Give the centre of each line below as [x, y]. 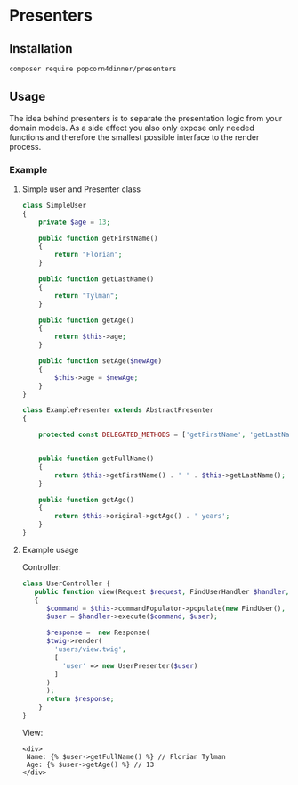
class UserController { [66, 583]
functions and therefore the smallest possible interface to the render [134, 137]
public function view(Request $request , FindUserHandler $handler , [162, 591]
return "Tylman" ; [86, 295]
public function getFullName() [97, 459]
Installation [41, 49]
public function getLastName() [97, 279]
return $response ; [80, 699]
